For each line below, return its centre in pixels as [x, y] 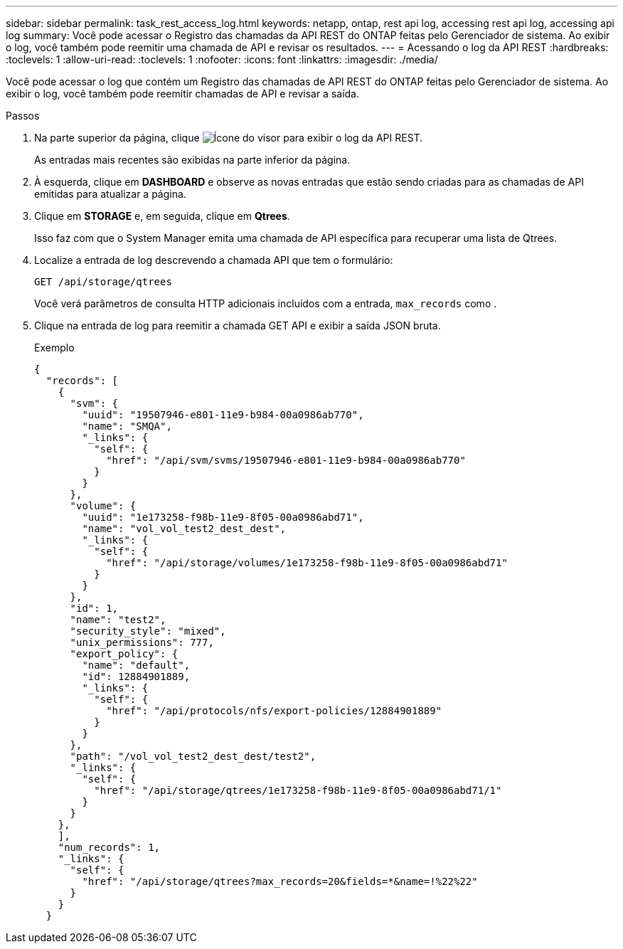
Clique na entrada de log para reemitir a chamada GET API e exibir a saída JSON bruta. [238, 325]
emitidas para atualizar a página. [110, 194]
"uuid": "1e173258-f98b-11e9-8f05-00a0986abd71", [223, 517]
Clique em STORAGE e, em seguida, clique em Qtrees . [162, 216]
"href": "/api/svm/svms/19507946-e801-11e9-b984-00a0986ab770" [286, 460]
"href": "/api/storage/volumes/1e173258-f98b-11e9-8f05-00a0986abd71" [307, 563]
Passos [23, 116]
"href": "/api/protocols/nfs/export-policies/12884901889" [274, 711]
